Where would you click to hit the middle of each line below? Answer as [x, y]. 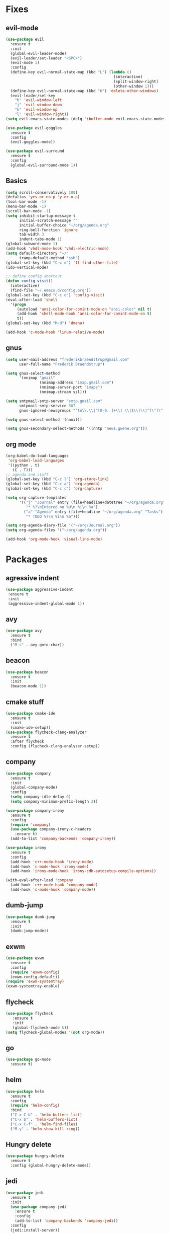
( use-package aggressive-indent [39, 590]
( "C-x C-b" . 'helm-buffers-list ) [46, 1115]
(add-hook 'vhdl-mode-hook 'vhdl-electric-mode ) [57, 249]
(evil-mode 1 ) [25, 63]
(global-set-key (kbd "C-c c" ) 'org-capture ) [54, 489]
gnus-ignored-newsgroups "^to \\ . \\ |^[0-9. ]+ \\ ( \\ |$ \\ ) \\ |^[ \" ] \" [91, 410]
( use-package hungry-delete [35, 1156]
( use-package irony [26, 848]
